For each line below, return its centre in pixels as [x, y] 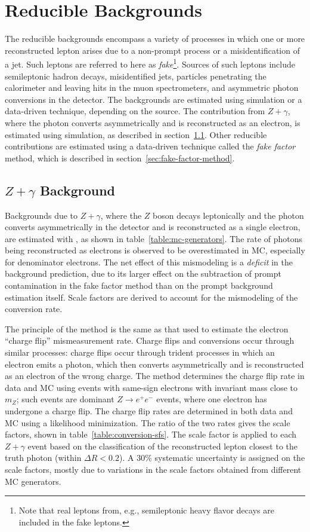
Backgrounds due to [41, 215]
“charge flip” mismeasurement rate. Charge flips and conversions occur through [150, 340]
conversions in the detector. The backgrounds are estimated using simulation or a [154, 99]
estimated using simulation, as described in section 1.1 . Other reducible [136, 134]
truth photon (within [43, 458]
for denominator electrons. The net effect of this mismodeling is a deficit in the [149, 262]
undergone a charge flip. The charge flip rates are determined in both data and [149, 411]
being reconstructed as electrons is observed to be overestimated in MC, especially [155, 250]
